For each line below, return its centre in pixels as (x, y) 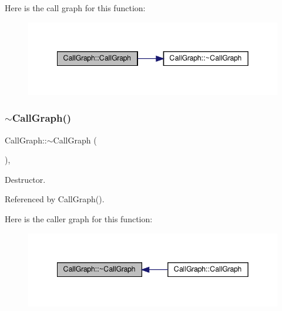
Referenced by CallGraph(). (55, 199)
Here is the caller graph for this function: (79, 219)
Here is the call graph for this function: (75, 8)
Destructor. (25, 179)
